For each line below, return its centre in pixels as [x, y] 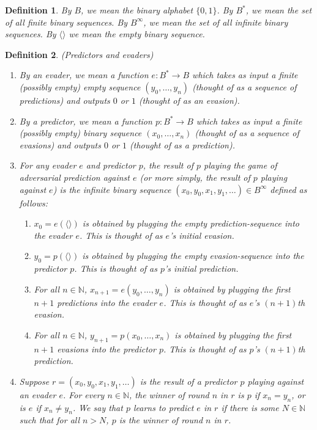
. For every [84, 394]
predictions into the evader [107, 302]
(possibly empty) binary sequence [80, 133]
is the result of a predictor [188, 381]
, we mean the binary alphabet [137, 10]
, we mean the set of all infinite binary [216, 22]
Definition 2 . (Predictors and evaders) [79, 54]
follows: [33, 202]
